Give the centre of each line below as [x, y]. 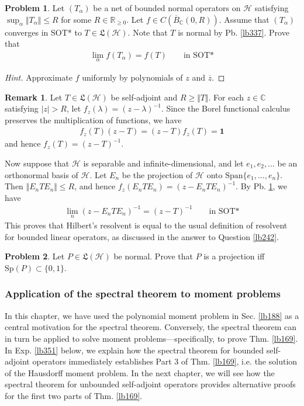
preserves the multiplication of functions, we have [93, 119]
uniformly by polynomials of [132, 77]
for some [76, 19]
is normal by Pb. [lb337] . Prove [234, 32]
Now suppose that [37, 163]
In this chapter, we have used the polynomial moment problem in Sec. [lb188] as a [152, 315]
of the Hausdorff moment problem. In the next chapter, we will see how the [140, 372]
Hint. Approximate [39, 77]
